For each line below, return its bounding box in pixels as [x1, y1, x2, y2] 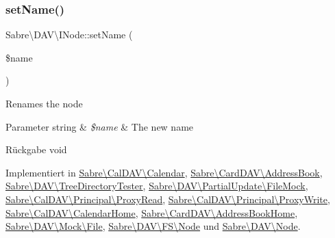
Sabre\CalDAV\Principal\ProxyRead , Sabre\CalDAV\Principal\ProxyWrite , [5, 191, 330, 206]
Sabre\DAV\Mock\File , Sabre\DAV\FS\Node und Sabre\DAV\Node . [5, 219, 301, 233]
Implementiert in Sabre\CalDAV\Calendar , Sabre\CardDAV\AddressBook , [5, 165, 323, 179]
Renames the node [5, 96, 83, 110]
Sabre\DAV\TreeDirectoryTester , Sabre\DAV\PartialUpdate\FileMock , [5, 178, 308, 193]
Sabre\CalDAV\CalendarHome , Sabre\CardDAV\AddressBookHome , [5, 205, 298, 220]
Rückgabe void [5, 142, 67, 157]
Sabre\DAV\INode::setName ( [5, 27, 133, 42]
